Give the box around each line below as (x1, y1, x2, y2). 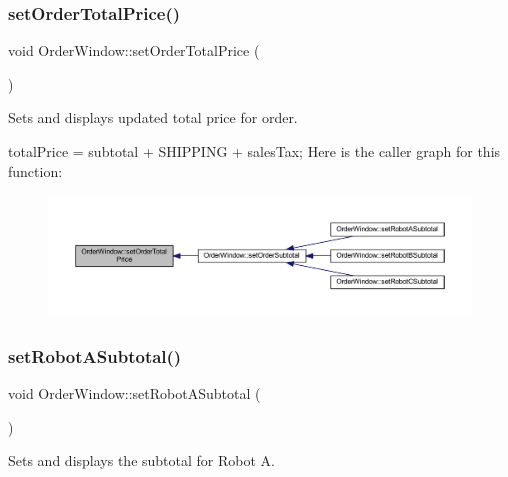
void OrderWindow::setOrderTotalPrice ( (8, 40, 260, 61)
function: (8, 160, 63, 181)
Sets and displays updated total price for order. (8, 107, 298, 128)
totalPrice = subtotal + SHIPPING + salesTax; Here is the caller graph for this (8, 141, 501, 161)
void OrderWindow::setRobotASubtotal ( (8, 383, 261, 404)
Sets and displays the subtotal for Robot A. (8, 450, 275, 471)
